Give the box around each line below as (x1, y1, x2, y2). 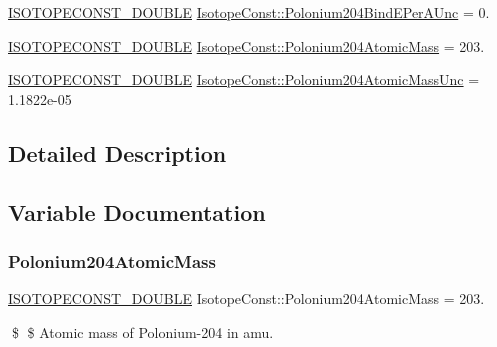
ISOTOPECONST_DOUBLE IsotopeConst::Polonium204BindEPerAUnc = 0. (8, 2, 490, 22)
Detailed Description (8, 137, 227, 168)
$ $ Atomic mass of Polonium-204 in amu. (11, 321, 274, 342)
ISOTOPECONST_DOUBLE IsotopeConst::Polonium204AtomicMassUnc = (8, 69, 480, 90)
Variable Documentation (8, 196, 266, 227)
